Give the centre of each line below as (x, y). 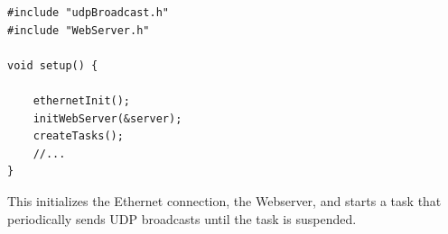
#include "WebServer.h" (79, 30)
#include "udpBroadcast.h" (88, 13)
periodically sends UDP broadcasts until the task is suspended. (182, 218)
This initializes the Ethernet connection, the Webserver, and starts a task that (224, 200)
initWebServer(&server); (107, 118)
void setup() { (53, 65)
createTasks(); (78, 136)
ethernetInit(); (82, 100)
